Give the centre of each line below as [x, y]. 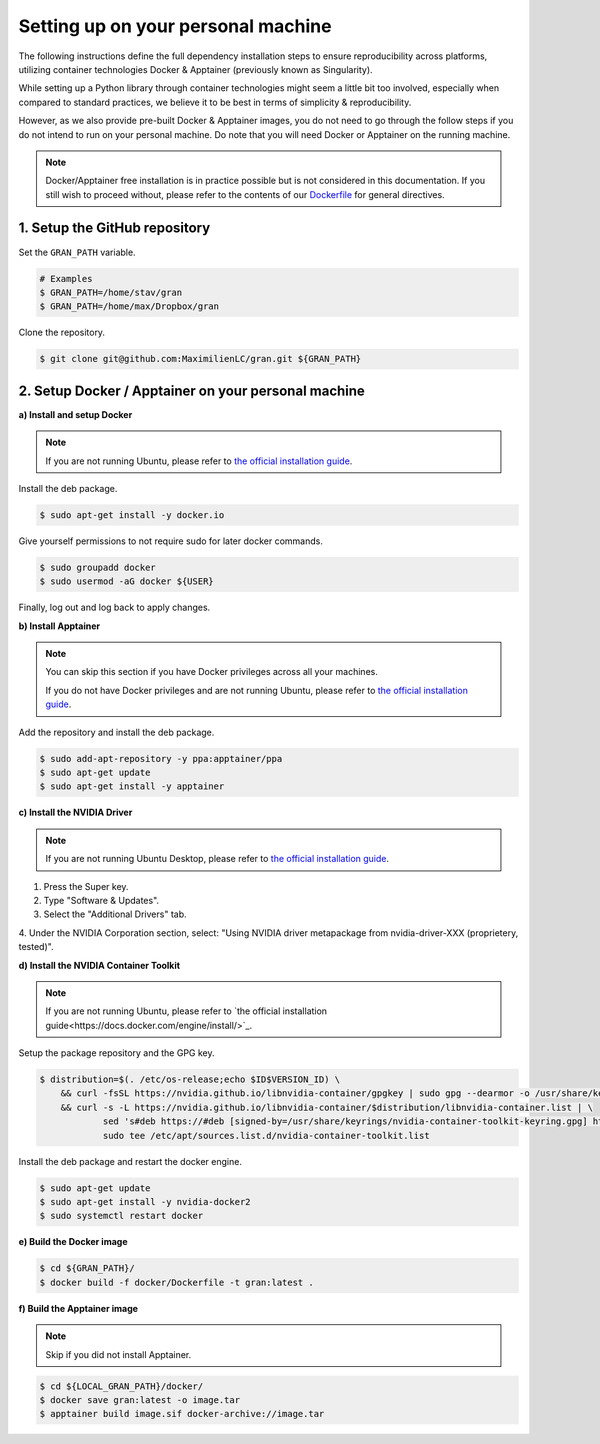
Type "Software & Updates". [101, 900]
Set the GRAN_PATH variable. [77, 252]
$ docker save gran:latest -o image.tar [139, 1399]
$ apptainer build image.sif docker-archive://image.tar [182, 1414]
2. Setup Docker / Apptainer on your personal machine [191, 390]
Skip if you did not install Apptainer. [118, 1354]
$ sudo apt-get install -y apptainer [132, 786]
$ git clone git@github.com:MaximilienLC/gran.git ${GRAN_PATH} [200, 359]
